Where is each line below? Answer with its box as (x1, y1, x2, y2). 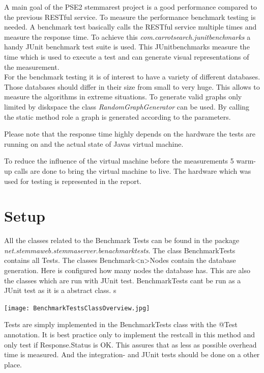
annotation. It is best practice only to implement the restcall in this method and (4, 329, 255, 340)
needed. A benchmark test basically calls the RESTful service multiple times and (4, 21, 257, 32)
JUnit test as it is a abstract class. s (4, 285, 116, 296)
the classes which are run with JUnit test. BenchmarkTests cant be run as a (4, 275, 241, 285)
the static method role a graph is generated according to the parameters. (4, 111, 231, 122)
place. (4, 359, 22, 369)
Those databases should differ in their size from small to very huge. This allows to (4, 81, 260, 92)
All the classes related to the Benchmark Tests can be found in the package (4, 235, 240, 246)
